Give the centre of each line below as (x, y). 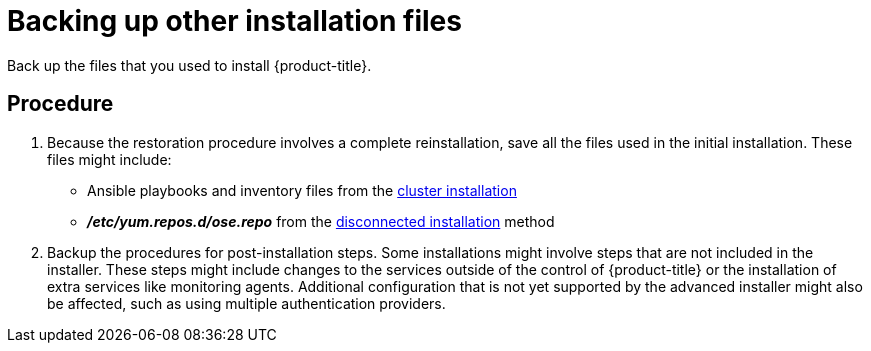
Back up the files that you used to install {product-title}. (189, 65)
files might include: (109, 159)
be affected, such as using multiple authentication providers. (246, 303)
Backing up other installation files (234, 21)
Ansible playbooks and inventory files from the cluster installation (302, 190)
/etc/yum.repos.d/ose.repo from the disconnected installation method (321, 221)
